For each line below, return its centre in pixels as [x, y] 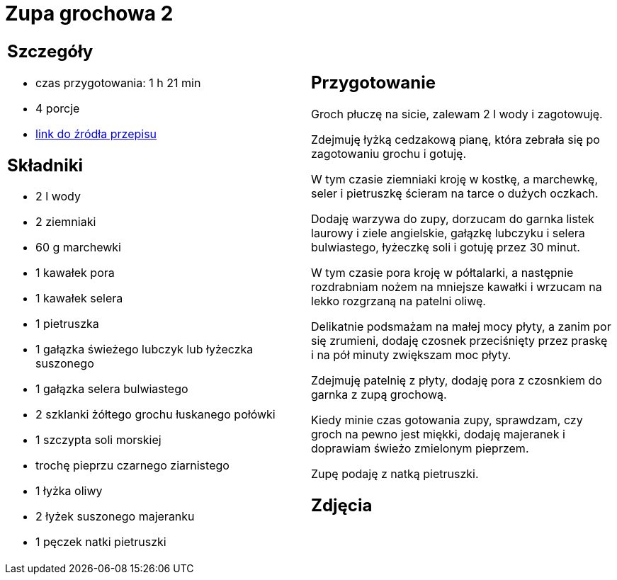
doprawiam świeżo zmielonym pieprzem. [420, 448]
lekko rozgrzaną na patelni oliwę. [398, 301]
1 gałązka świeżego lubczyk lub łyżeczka [145, 349]
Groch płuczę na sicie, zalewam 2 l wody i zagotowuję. [457, 114]
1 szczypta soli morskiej [98, 440]
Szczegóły [50, 51]
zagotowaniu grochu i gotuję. [389, 153]
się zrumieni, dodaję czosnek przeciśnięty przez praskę [459, 340]
